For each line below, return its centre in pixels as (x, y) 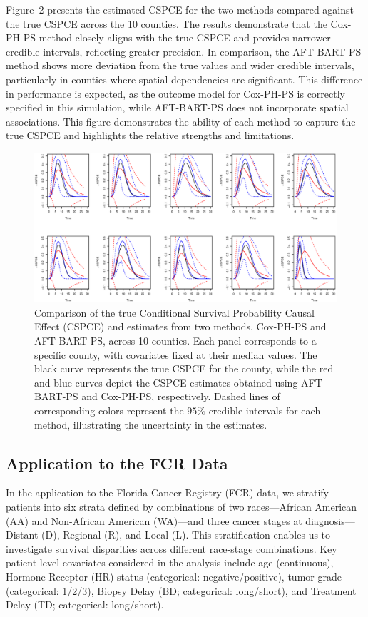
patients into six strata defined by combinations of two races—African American (182, 507)
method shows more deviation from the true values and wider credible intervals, (180, 65)
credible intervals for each (265, 411)
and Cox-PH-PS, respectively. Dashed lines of (181, 396)
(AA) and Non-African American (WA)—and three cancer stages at (154, 520)
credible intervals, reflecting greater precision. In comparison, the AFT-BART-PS (184, 51)
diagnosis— (330, 520)
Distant (22, 535)
